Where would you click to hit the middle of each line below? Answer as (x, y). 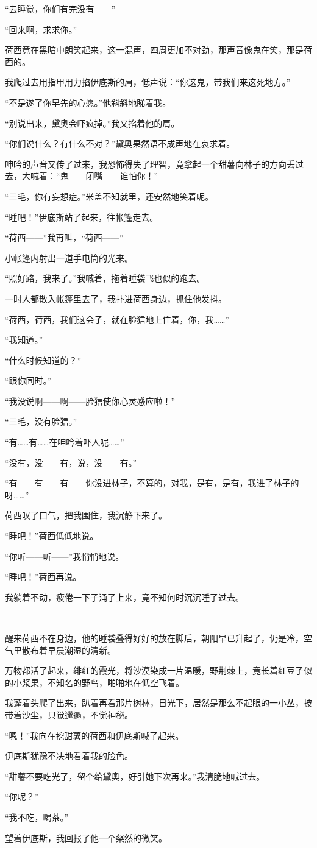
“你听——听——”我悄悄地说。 (65, 556)
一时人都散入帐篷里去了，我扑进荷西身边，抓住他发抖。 (116, 298)
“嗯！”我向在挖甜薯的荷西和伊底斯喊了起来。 (94, 735)
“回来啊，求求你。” (41, 29)
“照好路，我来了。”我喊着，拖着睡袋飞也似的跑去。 (105, 278)
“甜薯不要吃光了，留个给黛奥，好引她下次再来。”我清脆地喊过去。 (135, 776)
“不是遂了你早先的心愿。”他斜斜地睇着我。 (88, 102)
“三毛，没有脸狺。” (41, 421)
